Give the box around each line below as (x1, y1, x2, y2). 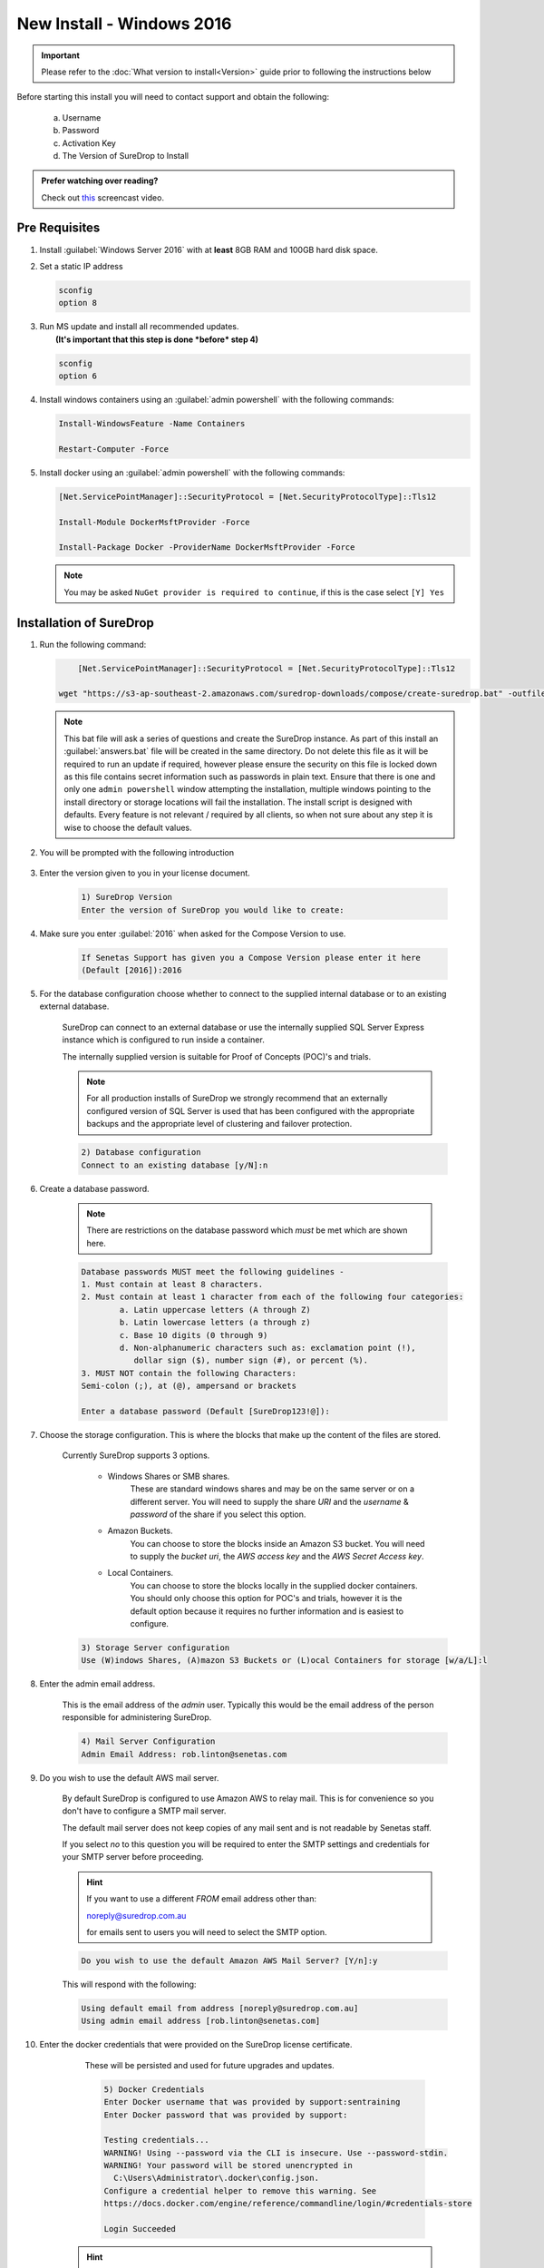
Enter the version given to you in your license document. (39, 867, 251, 879)
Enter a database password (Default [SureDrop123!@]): (81, 1406, 330, 1416)
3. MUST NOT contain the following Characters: (81, 1368, 296, 1378)
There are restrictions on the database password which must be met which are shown (86, 1225, 408, 1236)
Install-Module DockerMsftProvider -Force (58, 517, 250, 527)
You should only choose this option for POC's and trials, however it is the (130, 1593, 403, 1604)
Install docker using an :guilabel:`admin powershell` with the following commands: (39, 467, 345, 478)
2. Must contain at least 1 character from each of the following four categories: (81, 1292, 464, 1302)
